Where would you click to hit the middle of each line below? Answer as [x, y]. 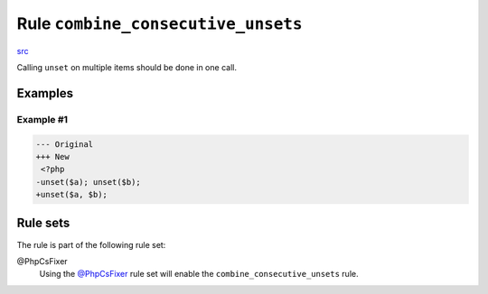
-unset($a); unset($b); [89, 182]
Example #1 [42, 119]
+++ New [52, 156]
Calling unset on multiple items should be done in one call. [127, 67]
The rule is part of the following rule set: [91, 244]
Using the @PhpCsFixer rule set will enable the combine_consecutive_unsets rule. [199, 274]
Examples [45, 93]
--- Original [65, 144]
